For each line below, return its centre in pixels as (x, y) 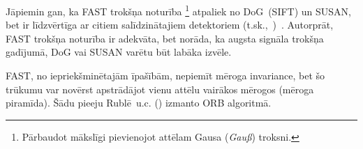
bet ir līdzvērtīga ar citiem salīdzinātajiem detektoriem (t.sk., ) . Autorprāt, (170, 25)
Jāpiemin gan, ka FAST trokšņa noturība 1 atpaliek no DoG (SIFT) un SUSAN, (179, 10)
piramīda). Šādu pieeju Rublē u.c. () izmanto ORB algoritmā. (139, 103)
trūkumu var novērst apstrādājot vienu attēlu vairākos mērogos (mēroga (160, 89)
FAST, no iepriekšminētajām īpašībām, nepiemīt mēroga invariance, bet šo (165, 76)
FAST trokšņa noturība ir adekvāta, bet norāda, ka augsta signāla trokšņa (165, 38)
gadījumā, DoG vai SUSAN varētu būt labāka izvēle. (119, 52)
